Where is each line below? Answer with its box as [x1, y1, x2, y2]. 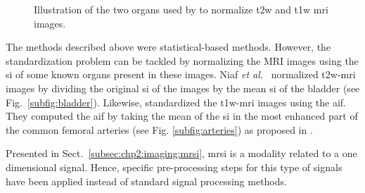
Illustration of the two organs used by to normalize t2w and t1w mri [34, 2, 328, 16]
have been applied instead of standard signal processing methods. [6, 173, 287, 188]
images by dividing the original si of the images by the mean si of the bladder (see [6, 80, 360, 95]
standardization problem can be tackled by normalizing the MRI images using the [6, 53, 359, 68]
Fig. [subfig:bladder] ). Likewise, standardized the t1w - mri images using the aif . [6, 94, 347, 109]
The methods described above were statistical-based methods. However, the [6, 39, 331, 54]
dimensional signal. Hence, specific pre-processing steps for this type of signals [6, 159, 342, 174]
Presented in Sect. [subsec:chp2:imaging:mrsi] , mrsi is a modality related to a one [6, 146, 357, 161]
